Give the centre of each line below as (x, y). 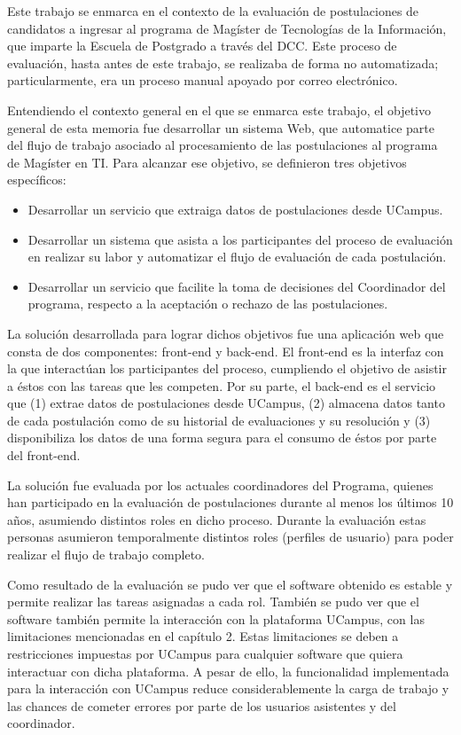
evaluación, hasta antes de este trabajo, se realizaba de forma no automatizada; (223, 63)
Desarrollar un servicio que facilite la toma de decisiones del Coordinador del (237, 286)
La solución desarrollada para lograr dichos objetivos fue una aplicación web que (226, 333)
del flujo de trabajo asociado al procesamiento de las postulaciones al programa (223, 145)
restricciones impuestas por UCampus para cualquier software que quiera (205, 653)
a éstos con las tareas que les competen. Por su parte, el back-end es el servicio (222, 385)
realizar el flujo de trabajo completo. (106, 555)
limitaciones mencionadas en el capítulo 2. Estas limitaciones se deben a (203, 636)
